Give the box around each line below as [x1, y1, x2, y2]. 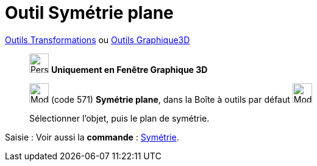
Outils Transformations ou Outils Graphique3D [5, 34, 190, 45]
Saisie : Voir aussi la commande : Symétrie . [5, 131, 179, 142]
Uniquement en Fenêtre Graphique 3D [51, 64, 208, 75]
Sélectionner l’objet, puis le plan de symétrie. [29, 112, 210, 123]
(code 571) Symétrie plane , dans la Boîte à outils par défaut [51, 94, 290, 105]
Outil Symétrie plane [5, 2, 174, 23]
